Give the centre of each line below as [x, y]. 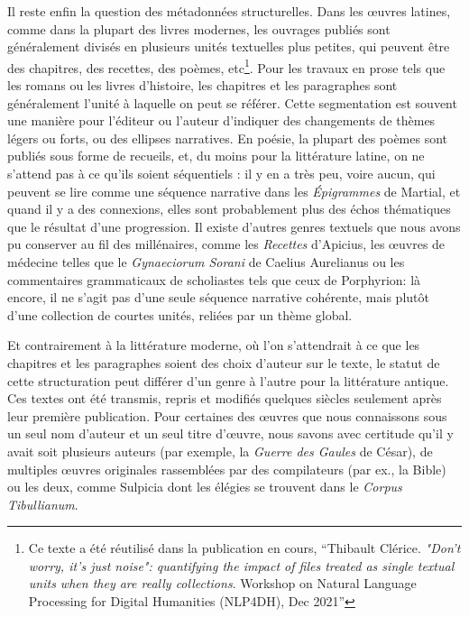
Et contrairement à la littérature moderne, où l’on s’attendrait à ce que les [214, 345]
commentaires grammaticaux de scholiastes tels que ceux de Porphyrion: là [214, 279]
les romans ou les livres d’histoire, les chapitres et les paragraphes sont [202, 85]
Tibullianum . [43, 504]
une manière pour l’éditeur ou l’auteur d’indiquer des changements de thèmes [221, 120]
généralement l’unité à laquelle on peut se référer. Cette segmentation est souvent [232, 102]
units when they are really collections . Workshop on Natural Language [222, 583]
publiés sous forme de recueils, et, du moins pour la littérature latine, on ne [216, 156]
